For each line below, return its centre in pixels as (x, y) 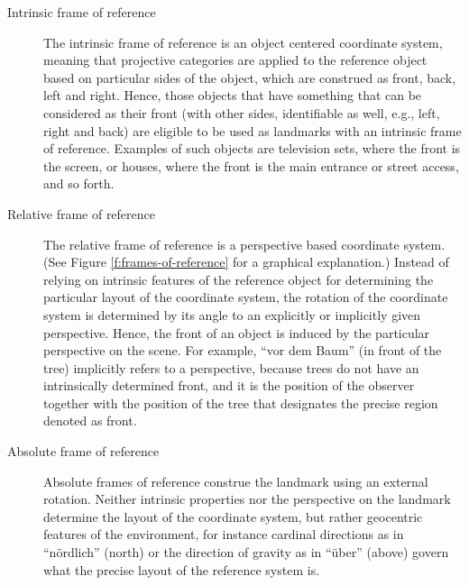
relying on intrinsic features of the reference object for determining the (239, 279)
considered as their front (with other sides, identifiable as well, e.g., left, (242, 112)
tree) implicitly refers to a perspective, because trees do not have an (231, 367)
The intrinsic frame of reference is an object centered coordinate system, (243, 42)
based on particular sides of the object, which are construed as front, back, (250, 77)
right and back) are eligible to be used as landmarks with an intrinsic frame (253, 130)
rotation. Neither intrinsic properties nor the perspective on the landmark (247, 499)
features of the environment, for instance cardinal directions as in (224, 534)
